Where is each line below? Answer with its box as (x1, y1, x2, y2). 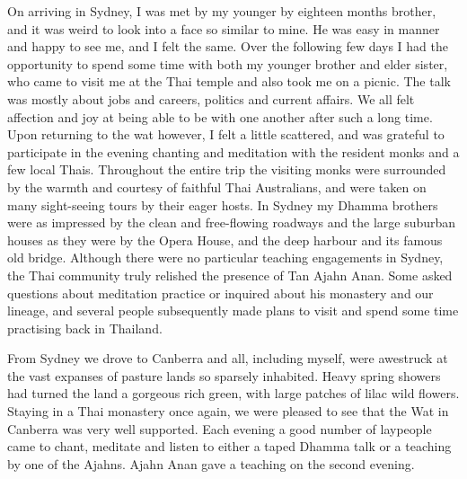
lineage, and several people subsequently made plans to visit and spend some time (7, 301, 459, 320)
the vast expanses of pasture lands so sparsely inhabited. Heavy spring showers (7, 366, 441, 385)
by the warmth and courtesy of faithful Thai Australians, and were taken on (7, 177, 427, 196)
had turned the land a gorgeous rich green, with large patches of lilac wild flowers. (7, 384, 460, 403)
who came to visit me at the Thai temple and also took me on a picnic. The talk (7, 72, 451, 91)
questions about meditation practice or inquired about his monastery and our (7, 283, 434, 302)
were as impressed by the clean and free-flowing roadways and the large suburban (7, 213, 456, 232)
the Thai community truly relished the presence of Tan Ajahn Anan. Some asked (7, 265, 453, 284)
